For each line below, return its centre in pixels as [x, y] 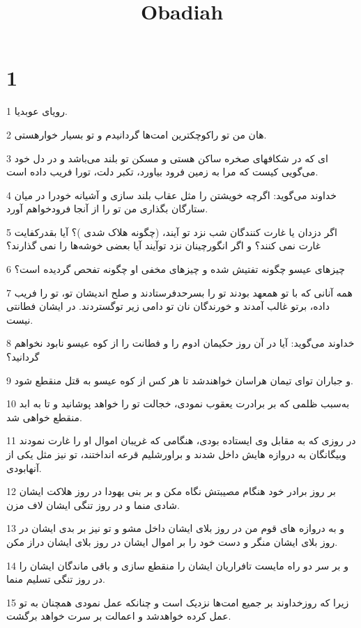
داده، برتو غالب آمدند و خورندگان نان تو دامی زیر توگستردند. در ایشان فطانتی [168, 306]
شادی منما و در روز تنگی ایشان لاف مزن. [93, 504]
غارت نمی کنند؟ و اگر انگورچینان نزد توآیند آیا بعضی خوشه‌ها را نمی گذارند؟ [164, 245]
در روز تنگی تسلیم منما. [56, 579]
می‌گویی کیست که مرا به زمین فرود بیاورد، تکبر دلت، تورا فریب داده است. [162, 172]
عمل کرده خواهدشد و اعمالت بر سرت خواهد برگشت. [119, 616]
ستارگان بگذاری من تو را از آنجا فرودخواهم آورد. [107, 209]
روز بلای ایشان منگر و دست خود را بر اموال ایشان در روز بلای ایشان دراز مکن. [172, 541]
